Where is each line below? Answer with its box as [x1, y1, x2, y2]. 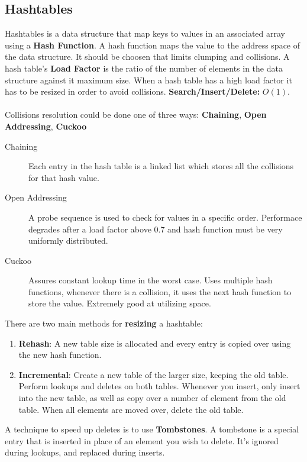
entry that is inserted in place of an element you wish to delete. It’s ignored [5, 434, 279, 447]
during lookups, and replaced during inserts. [5, 446, 165, 458]
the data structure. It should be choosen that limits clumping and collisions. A [5, 50, 290, 63]
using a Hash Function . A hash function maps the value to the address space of [5, 38, 300, 51]
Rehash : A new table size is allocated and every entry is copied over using [18, 337, 291, 349]
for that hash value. [28, 171, 99, 183]
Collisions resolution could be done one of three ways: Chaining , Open [5, 108, 267, 121]
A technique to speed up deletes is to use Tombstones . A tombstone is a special [5, 423, 299, 435]
